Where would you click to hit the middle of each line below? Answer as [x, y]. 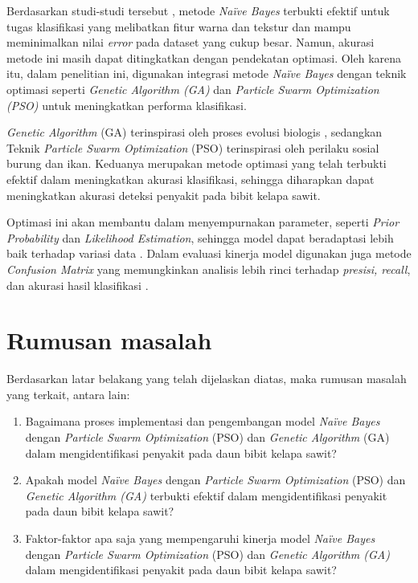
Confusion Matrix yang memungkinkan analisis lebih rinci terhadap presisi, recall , [209, 269]
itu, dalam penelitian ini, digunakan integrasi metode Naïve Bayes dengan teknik [207, 73]
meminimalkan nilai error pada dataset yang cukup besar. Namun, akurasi [191, 42]
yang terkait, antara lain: [68, 394]
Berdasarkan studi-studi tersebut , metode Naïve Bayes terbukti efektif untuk [198, 10]
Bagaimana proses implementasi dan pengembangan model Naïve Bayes [203, 421]
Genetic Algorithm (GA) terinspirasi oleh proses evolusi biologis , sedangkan [195, 132]
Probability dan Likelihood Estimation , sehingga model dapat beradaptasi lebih [200, 237]
